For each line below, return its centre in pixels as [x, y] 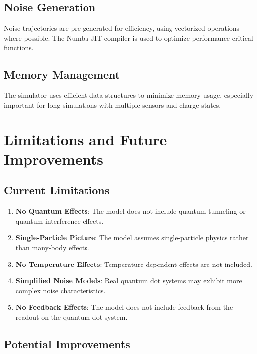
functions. [19, 47]
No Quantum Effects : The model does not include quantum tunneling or [130, 211]
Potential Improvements [67, 343]
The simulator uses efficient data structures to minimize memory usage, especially [129, 95]
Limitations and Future [86, 139]
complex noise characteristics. [61, 290]
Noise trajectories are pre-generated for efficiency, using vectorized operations [122, 28]
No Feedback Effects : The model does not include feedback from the [124, 307]
